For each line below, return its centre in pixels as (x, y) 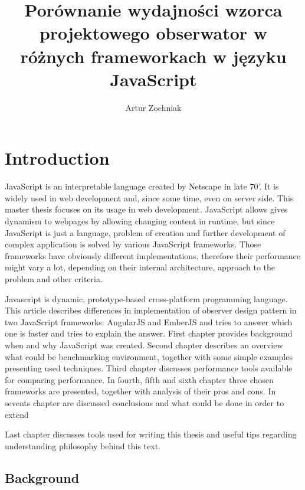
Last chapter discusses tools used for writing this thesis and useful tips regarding (151, 434)
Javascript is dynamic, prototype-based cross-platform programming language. (146, 298)
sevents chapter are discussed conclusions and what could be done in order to (145, 402)
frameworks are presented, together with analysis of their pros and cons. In (140, 391)
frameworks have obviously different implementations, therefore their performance (153, 255)
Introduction (57, 158)
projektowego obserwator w (153, 33)
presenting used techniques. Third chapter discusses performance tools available (149, 368)
